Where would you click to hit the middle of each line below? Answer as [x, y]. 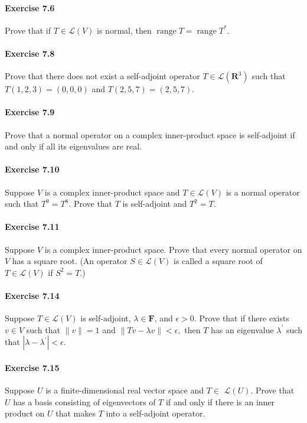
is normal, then [124, 30]
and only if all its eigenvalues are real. [74, 146]
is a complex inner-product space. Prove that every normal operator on [173, 249]
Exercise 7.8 [30, 53]
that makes [76, 413]
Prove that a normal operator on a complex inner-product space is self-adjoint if [150, 134]
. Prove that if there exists [241, 318]
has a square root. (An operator [70, 261]
